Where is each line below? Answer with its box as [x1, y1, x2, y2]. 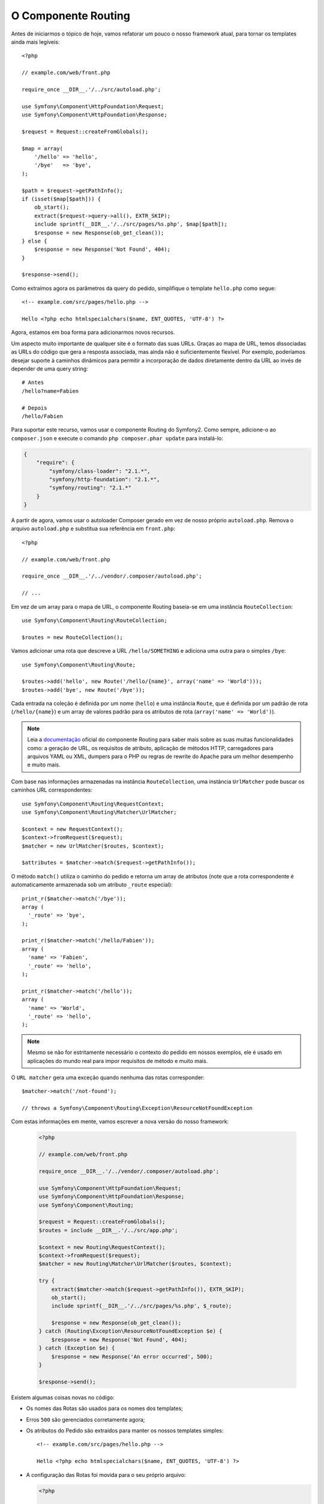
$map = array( [22, 145, 63, 152]
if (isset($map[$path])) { [22, 196, 101, 202]
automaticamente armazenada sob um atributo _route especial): [11, 881, 173, 889]
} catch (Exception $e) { [38, 1345, 115, 1352]
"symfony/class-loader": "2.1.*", [49, 467, 151, 475]
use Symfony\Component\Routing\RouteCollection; [22, 617, 167, 624]
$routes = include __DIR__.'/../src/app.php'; [38, 1227, 178, 1233]
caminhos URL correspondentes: [11, 786, 92, 794]
